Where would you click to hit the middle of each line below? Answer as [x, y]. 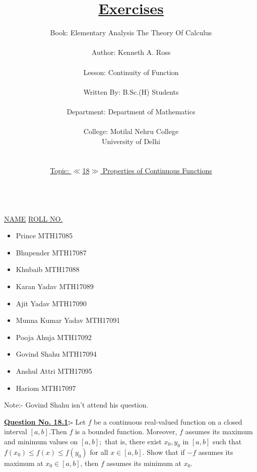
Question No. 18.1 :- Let [45, 421]
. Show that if [164, 452]
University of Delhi [131, 141]
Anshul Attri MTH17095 [54, 370]
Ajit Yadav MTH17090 [51, 303]
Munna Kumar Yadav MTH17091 [68, 320]
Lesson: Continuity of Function [131, 72]
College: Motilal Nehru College [131, 131]
